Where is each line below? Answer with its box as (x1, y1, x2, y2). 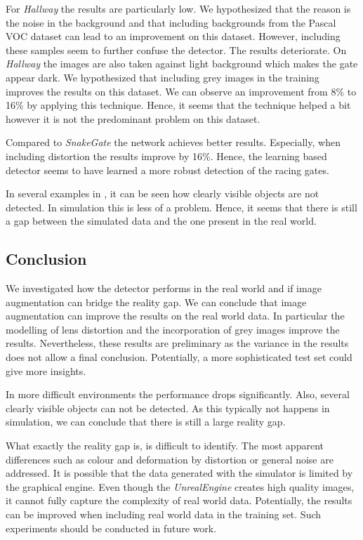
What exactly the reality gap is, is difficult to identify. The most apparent (6, 438, 324, 453)
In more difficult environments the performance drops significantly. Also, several (6, 387, 350, 402)
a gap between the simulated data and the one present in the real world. (6, 213, 317, 228)
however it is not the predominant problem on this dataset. (6, 111, 260, 126)
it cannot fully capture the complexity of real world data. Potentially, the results (6, 493, 352, 508)
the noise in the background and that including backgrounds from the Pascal (6, 15, 336, 29)
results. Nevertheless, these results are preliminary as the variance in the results (6, 336, 349, 350)
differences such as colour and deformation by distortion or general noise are (6, 452, 334, 466)
